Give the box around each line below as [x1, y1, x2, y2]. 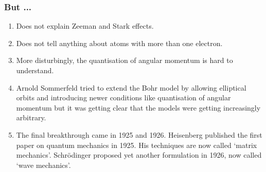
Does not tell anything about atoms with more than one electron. [16, 37, 223, 48]
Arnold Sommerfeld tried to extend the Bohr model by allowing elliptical [16, 82, 246, 93]
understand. [16, 65, 54, 75]
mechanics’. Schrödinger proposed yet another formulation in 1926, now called [16, 149, 262, 160]
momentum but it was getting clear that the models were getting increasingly [16, 102, 261, 113]
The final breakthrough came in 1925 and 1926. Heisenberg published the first [16, 129, 262, 140]
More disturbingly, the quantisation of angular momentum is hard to [16, 55, 233, 66]
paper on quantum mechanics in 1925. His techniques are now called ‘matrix [16, 139, 257, 150]
